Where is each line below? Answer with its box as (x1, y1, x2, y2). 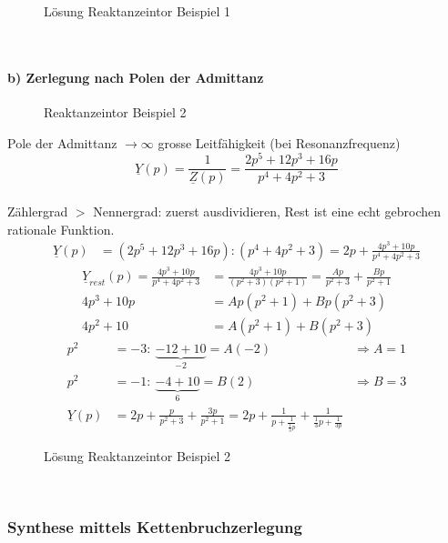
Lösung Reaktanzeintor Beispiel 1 (44, 2, 230, 20)
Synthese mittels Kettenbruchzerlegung (7, 515, 302, 538)
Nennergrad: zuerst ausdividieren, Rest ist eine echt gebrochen (93, 201, 441, 220)
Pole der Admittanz (7, 133, 117, 152)
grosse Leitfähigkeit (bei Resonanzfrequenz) (158, 133, 401, 152)
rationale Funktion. (7, 219, 115, 238)
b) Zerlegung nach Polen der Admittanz (7, 67, 264, 86)
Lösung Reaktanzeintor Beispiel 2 (44, 446, 230, 465)
